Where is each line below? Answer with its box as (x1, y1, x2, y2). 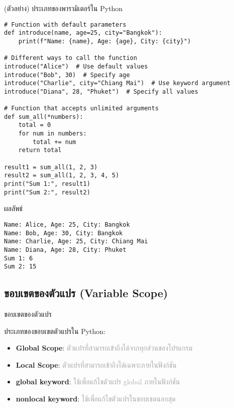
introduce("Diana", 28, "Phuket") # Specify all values (4, 88, 198, 95)
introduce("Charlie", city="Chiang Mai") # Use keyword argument (4, 80, 231, 87)
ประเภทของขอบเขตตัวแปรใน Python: (4, 325, 105, 336)
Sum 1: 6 (4, 254, 33, 262)
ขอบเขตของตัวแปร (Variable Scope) (4, 285, 168, 301)
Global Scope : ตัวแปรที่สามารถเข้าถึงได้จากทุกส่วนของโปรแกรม (16, 343, 193, 353)
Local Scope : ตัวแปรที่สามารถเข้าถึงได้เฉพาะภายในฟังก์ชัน (16, 359, 177, 370)
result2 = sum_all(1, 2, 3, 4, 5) (4, 172, 120, 179)
